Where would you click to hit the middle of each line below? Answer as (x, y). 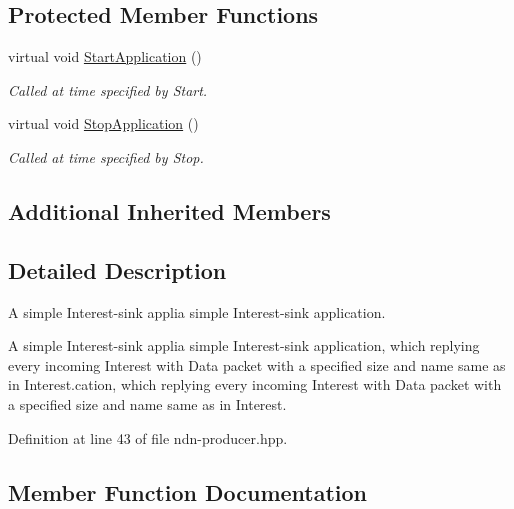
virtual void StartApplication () (105, 56)
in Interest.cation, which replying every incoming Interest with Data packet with (255, 384)
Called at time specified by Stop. (106, 156)
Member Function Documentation (188, 491)
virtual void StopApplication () (103, 123)
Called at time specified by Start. (108, 89)
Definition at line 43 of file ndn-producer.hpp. (148, 437)
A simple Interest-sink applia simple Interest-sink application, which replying (244, 345)
